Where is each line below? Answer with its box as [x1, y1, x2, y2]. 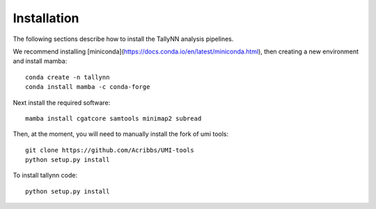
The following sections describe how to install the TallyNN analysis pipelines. [13, 35, 234, 43]
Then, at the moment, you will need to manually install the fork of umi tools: [13, 130, 229, 138]
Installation [13, 10, 79, 26]
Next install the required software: [13, 98, 111, 107]
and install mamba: [13, 57, 68, 65]
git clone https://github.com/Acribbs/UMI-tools [25, 146, 194, 154]
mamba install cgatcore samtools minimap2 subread [25, 115, 202, 122]
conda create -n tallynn [25, 73, 110, 81]
